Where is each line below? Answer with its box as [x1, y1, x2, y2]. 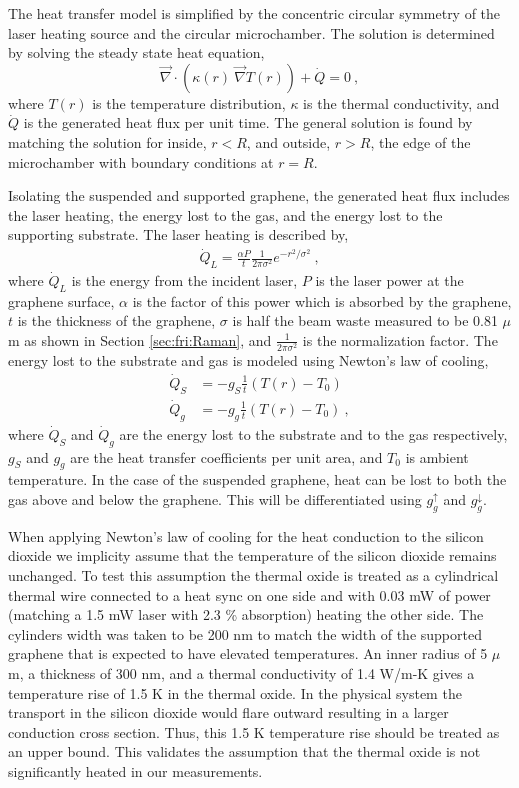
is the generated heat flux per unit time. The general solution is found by [23, 112, 473, 133]
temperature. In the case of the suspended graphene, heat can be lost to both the [8, 469, 507, 490]
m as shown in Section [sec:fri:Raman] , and [8, 329, 272, 350]
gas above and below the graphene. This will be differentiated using [8, 488, 422, 509]
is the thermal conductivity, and [303, 92, 500, 113]
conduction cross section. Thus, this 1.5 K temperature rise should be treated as [8, 721, 500, 742]
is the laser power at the [315, 269, 464, 290]
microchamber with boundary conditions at [8, 151, 274, 172]
